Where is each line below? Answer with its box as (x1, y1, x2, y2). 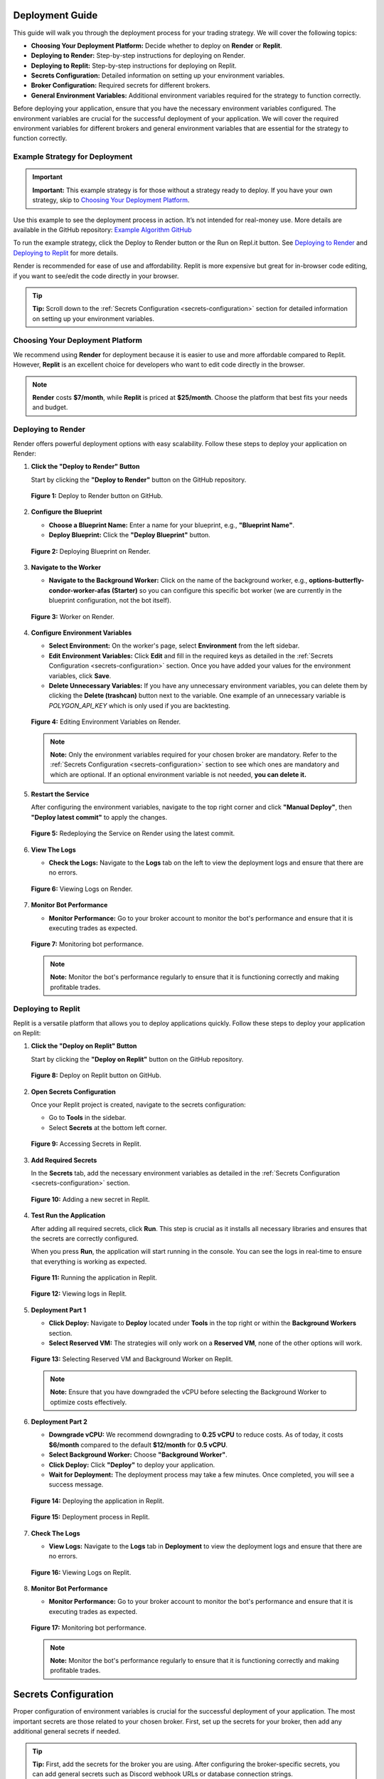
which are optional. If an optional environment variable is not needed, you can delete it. (50, 770, 307, 778)
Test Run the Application (31, 1211, 106, 1220)
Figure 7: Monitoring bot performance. (31, 940, 144, 949)
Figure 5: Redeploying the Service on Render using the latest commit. (31, 829, 235, 838)
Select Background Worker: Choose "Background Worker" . (48, 1450, 228, 1459)
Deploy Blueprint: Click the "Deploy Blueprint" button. (48, 531, 211, 539)
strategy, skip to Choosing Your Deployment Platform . (32, 196, 190, 204)
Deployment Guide (13, 9, 98, 21)
